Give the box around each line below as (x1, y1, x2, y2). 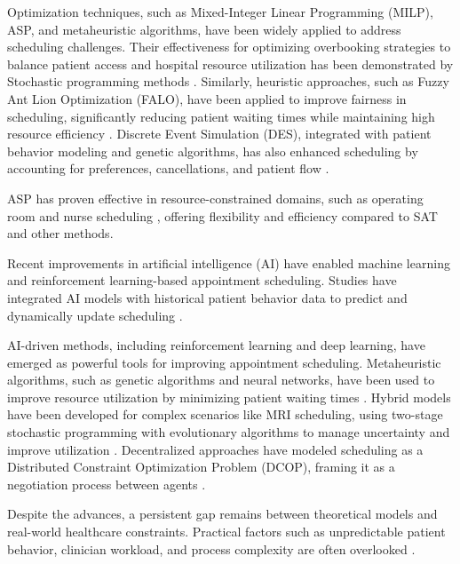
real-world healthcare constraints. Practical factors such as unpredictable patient (7, 522, 446, 541)
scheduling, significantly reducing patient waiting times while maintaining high (7, 107, 435, 125)
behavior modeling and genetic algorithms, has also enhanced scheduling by (7, 141, 418, 160)
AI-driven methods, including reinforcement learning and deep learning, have (7, 336, 425, 354)
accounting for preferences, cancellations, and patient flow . (7, 159, 329, 178)
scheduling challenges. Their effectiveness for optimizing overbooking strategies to (7, 37, 451, 56)
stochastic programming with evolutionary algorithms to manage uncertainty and (7, 423, 450, 441)
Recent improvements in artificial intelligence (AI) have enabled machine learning (7, 253, 450, 272)
